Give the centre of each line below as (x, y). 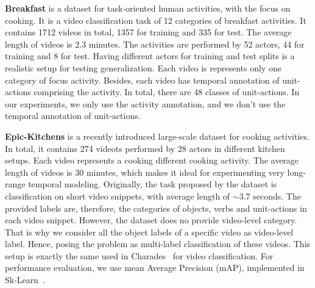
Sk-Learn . (25, 280)
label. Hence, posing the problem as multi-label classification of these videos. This (158, 244)
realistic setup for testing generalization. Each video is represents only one (143, 67)
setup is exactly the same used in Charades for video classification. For (139, 255)
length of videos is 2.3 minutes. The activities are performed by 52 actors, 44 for (155, 44)
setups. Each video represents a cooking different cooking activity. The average (152, 160)
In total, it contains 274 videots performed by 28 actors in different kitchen (145, 148)
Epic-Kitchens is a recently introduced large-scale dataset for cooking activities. (157, 136)
